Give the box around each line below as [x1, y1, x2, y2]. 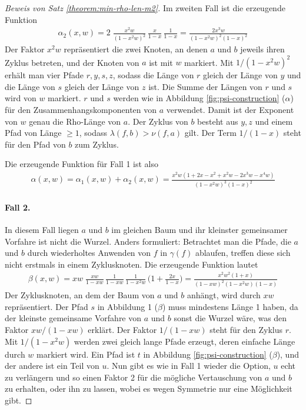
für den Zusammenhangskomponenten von [5, 104, 157, 116]
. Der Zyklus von [128, 115, 188, 127]
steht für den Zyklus [209, 324, 283, 335]
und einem [255, 115, 293, 127]
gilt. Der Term [184, 126, 237, 139]
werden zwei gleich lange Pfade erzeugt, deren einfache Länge [74, 335, 295, 347]
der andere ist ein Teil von [5, 359, 99, 372]
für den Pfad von [5, 138, 66, 150]
